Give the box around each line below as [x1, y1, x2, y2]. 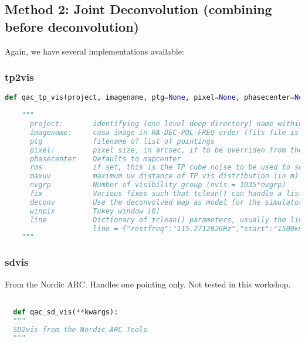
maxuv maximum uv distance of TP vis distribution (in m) [29, 172, 299, 181]
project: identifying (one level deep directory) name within [29, 120, 303, 128]
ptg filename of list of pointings [29, 137, 215, 145]
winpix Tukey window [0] [29, 206, 160, 215]
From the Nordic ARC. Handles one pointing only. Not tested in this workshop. [5, 277, 291, 290]
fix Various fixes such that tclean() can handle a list [29, 189, 303, 198]
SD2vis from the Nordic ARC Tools [13, 325, 148, 334]
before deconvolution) [5, 17, 139, 35]
